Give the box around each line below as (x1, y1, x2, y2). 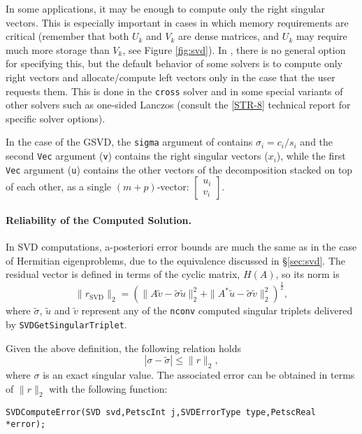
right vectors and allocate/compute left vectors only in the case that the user (6, 69, 335, 84)
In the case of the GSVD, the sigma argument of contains (6, 134, 253, 149)
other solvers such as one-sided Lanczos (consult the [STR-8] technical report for (6, 97, 351, 112)
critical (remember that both (6, 29, 129, 43)
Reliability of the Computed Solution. (6, 212, 192, 227)
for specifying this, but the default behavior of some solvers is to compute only (6, 56, 343, 71)
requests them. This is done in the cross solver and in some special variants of (6, 83, 343, 98)
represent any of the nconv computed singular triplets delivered (81, 303, 353, 318)
